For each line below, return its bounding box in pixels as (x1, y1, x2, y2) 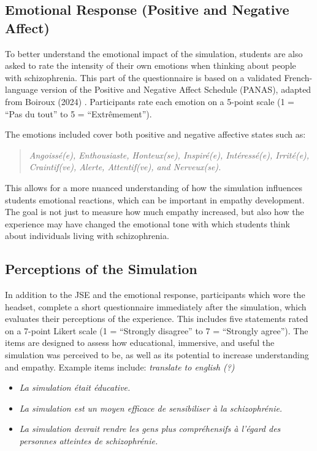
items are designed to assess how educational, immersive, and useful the (5, 336, 275, 349)
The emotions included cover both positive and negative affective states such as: (5, 128, 306, 141)
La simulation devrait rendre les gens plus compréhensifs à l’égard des (19, 422, 281, 435)
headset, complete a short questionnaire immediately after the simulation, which (5, 300, 307, 313)
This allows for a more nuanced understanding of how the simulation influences (5, 181, 303, 194)
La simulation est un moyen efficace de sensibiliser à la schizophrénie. (19, 401, 283, 414)
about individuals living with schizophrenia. (5, 229, 169, 242)
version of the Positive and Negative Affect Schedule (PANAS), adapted (40, 83, 311, 96)
